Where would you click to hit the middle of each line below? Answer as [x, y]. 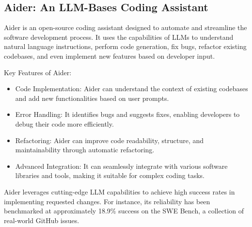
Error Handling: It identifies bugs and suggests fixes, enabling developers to [127, 114]
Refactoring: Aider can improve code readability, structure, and [110, 140]
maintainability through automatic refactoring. [85, 150]
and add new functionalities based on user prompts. [92, 98]
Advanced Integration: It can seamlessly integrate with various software [121, 166]
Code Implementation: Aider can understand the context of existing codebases [132, 89]
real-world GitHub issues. [42, 220]
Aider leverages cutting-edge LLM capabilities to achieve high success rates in [119, 191]
